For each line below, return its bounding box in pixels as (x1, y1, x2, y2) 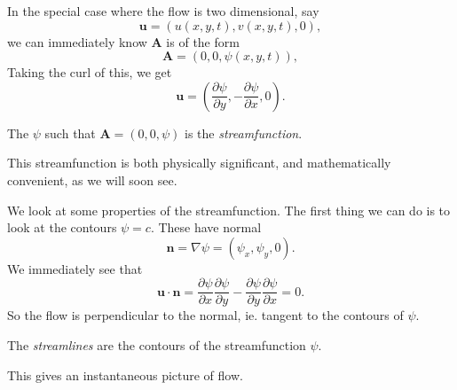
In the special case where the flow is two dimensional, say (7, 2, 319, 19)
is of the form (166, 32, 240, 51)
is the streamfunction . (185, 123, 303, 142)
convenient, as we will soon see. (7, 170, 177, 189)
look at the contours (7, 218, 117, 237)
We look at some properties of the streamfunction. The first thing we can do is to (7, 200, 451, 219)
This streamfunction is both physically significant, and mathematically (7, 153, 391, 172)
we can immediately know (7, 32, 147, 51)
